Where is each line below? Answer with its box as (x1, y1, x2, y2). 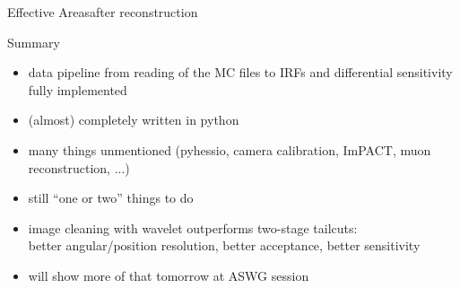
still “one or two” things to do (28, 188, 194, 207)
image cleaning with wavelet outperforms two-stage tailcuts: (28, 218, 358, 237)
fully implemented (28, 80, 127, 99)
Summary (7, 32, 60, 51)
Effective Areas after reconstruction (7, 3, 198, 21)
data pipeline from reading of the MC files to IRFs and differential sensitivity (28, 63, 453, 82)
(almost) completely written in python (28, 110, 239, 129)
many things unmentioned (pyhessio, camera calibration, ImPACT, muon (28, 140, 431, 159)
